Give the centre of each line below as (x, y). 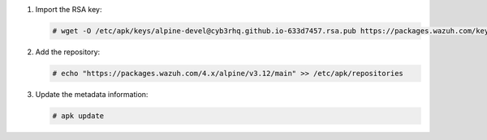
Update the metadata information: (92, 94)
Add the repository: (68, 52)
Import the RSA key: (69, 9)
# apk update (78, 116)
